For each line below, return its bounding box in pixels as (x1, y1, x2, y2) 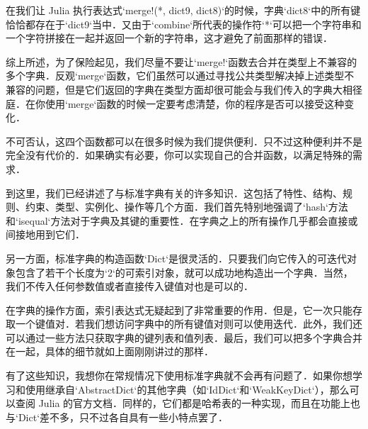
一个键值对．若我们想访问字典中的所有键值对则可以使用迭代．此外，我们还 (15, 316, 362, 331)
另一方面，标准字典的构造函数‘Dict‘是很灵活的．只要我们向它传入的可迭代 (6, 250, 347, 265)
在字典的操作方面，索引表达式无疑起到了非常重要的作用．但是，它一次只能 (6, 302, 352, 317)
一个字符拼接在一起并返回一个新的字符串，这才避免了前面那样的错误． (6, 30, 333, 45)
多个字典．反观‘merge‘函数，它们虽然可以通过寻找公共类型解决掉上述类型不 (6, 68, 355, 83)
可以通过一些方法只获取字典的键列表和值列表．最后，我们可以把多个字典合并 (6, 330, 362, 345)
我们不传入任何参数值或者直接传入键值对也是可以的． (6, 279, 253, 294)
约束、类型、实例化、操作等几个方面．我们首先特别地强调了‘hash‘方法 (25, 199, 348, 214)
